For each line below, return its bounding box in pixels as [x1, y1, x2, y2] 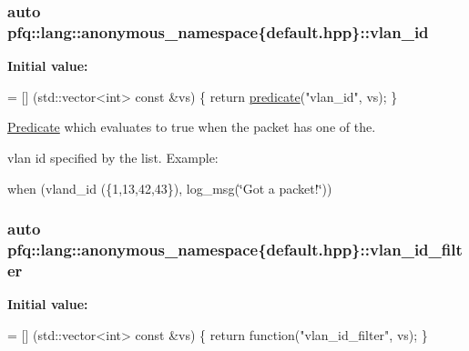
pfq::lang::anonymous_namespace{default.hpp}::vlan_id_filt [7, 237, 463, 260]
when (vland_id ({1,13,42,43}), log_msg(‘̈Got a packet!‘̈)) [7, 178, 332, 197]
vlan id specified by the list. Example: [7, 147, 219, 166]
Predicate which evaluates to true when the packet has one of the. [7, 117, 376, 136]
